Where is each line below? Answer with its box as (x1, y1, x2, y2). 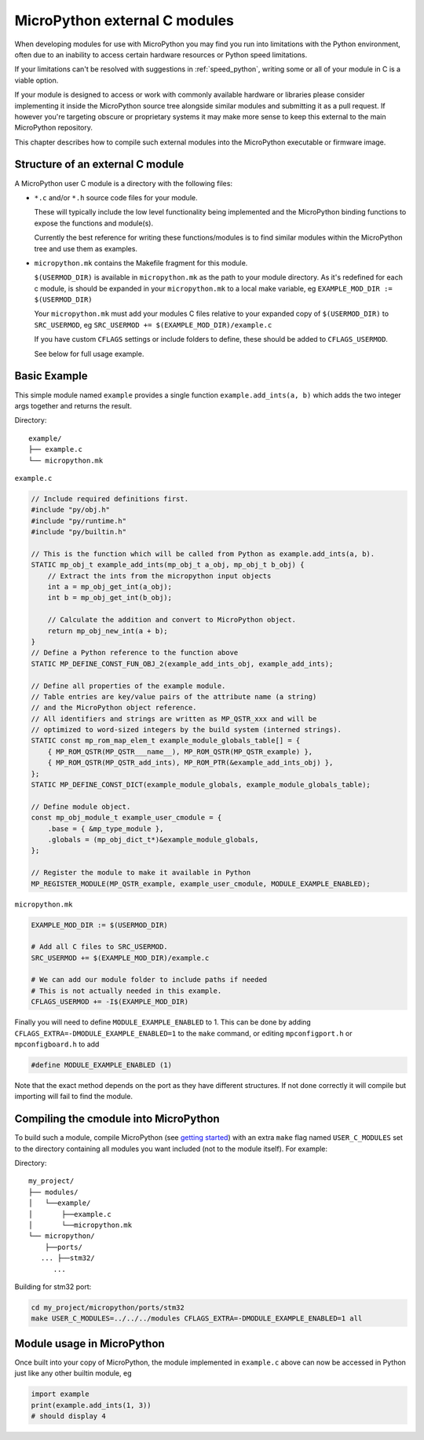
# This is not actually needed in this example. (31, 986, 222, 995)
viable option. (14, 75, 59, 85)
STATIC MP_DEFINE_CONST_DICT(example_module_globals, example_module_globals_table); (31, 780, 371, 790)
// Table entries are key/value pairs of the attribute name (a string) (31, 692, 317, 701)
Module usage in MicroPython (14, 1336, 165, 1350)
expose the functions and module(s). (34, 218, 153, 228)
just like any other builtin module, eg (14, 1369, 132, 1378)
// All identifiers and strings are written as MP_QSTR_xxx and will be (31, 714, 317, 723)
